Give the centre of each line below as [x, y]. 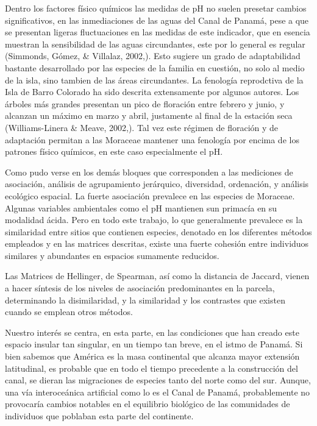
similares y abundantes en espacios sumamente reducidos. [112, 255]
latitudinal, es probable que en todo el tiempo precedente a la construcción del [151, 368]
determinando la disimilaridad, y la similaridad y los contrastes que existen [145, 300]
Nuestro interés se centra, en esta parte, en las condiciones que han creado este [152, 332]
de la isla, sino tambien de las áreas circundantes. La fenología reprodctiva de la [154, 80]
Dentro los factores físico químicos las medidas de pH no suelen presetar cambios [156, 8]
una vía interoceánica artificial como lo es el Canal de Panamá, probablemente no [158, 392]
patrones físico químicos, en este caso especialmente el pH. [114, 151]
